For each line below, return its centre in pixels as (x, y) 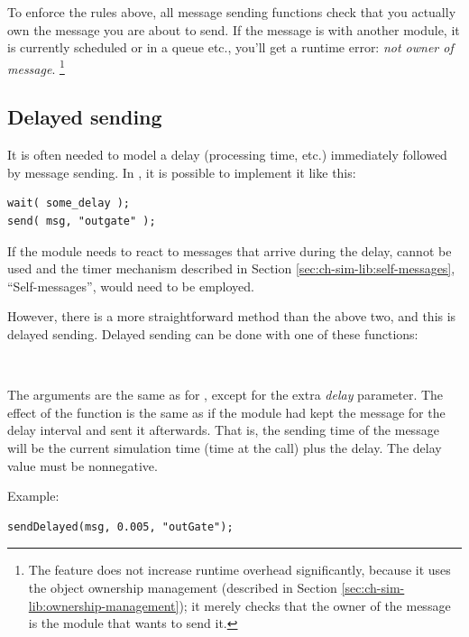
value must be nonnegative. (83, 465)
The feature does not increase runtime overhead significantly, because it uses (239, 570)
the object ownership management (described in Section (183, 587)
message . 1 (36, 67)
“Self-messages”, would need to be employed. (131, 286)
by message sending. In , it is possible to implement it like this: (182, 172)
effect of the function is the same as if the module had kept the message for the (226, 412)
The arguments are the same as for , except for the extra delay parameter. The (225, 395)
